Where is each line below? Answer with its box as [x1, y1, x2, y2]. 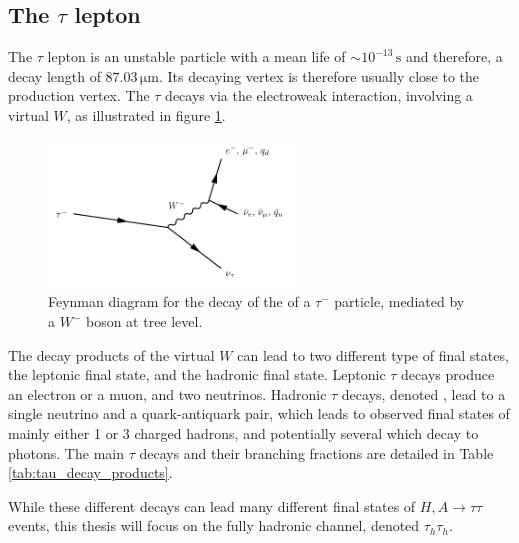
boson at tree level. [85, 311, 203, 332]
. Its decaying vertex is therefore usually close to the [158, 65, 479, 86]
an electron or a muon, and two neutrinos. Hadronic [8, 383, 327, 404]
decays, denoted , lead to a [341, 383, 506, 404]
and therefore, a [405, 46, 503, 67]
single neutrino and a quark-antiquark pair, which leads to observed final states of [8, 403, 510, 424]
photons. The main [8, 442, 124, 463]
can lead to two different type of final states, [237, 344, 509, 365]
